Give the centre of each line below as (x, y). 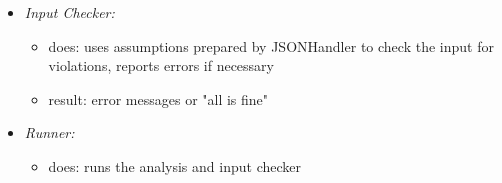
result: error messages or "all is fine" (158, 98)
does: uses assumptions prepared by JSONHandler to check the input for (271, 45)
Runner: (49, 132)
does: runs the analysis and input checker (174, 165)
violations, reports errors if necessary (161, 65)
